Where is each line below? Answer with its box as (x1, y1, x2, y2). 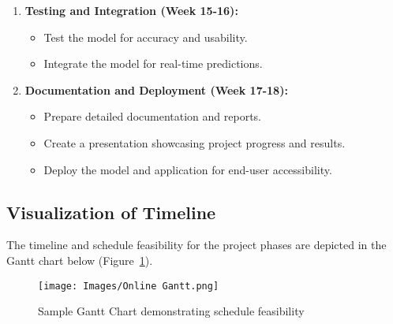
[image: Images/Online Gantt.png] (38, 280, 219, 292)
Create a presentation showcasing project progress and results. (43, 134, 346, 151)
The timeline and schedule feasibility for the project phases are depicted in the (6, 236, 387, 253)
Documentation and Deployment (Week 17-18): (24, 81, 288, 98)
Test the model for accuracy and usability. (43, 28, 248, 45)
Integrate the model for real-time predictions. (43, 55, 263, 72)
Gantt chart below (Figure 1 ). (6, 251, 153, 268)
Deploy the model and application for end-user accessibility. (43, 161, 332, 177)
